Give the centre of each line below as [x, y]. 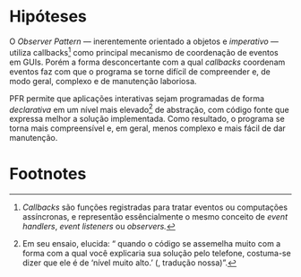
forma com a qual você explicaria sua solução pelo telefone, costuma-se [156, 254]
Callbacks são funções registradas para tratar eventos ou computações [155, 207]
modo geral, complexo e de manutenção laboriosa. [103, 81]
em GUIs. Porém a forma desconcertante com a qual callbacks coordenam [147, 62]
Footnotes [48, 174]
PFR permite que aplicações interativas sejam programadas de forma [137, 98]
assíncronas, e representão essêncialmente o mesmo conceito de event [155, 217]
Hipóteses [48, 17]
